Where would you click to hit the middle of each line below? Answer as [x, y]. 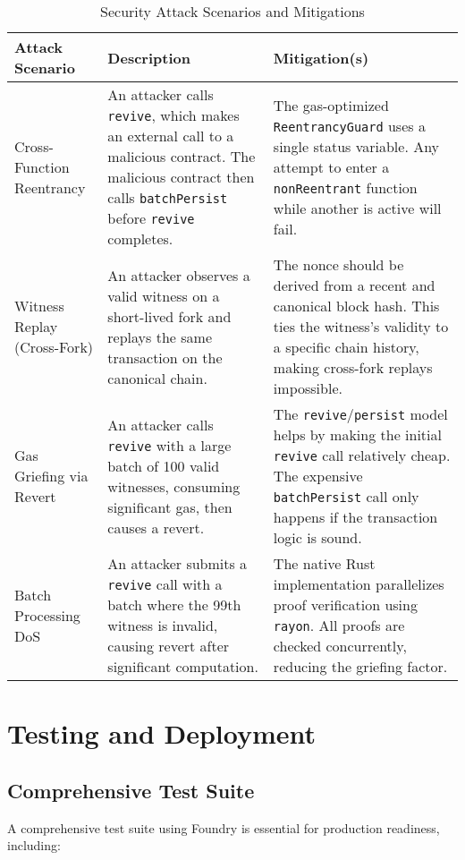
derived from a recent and [354, 285]
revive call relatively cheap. [362, 455]
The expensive [318, 476]
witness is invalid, [163, 625]
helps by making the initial [357, 434]
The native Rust [324, 563]
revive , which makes [173, 115]
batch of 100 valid [164, 465]
